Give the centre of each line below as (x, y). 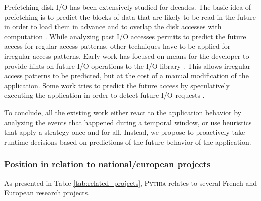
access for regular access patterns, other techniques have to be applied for (117, 46)
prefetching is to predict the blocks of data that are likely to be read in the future (130, 16)
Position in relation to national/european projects (107, 164)
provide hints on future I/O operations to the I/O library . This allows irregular (127, 66)
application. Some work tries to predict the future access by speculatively (117, 85)
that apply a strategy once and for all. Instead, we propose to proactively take (125, 132)
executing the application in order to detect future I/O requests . (104, 95)
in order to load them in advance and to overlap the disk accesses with (113, 26)
